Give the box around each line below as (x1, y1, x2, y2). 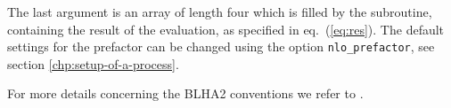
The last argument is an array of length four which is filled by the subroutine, (7, 3, 432, 20)
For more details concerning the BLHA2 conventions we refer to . (7, 84, 364, 103)
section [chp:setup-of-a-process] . (7, 54, 179, 73)
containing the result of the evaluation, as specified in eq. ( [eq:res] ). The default (7, 19, 445, 38)
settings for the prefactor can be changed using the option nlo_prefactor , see (7, 37, 435, 56)
